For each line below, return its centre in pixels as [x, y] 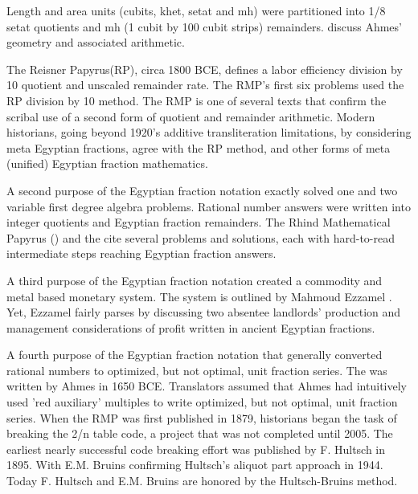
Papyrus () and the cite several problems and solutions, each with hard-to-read [201, 237]
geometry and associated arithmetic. [96, 42]
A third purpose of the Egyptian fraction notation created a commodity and [195, 280]
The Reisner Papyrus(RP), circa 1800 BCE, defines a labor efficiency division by [205, 69]
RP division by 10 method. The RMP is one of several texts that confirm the [197, 100]
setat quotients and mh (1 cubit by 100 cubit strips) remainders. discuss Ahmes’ [204, 26]
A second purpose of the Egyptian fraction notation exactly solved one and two [202, 190]
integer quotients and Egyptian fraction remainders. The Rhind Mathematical [199, 222]
